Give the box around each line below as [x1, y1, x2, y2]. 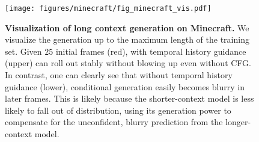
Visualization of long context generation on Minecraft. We [5, 21, 249, 34]
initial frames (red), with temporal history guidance [55, 45, 246, 57]
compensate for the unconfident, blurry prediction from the [5, 116, 223, 128]
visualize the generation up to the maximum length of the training [5, 33, 249, 46]
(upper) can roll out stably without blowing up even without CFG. [5, 57, 252, 69]
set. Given [5, 45, 42, 57]
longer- [225, 116, 251, 128]
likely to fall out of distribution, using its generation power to [5, 103, 231, 116]
